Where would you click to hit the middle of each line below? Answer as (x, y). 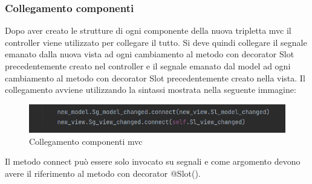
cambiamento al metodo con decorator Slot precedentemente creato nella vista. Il (155, 78)
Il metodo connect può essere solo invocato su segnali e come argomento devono (153, 161)
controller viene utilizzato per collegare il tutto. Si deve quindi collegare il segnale (156, 42)
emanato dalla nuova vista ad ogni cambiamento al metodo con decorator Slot (150, 54)
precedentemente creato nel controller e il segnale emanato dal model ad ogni (148, 66)
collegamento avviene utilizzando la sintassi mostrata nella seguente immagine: (151, 90)
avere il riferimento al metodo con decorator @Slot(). (103, 173)
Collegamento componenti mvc (86, 141)
